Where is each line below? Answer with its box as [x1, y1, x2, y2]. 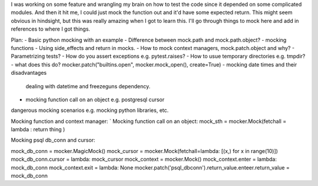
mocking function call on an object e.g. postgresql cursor [25, 96, 165, 103]
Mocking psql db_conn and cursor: [11, 137, 95, 144]
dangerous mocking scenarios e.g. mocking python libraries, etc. [11, 107, 169, 114]
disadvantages [11, 69, 47, 77]
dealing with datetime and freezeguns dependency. [25, 82, 151, 89]
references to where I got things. [11, 25, 91, 32]
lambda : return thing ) [11, 126, 65, 133]
